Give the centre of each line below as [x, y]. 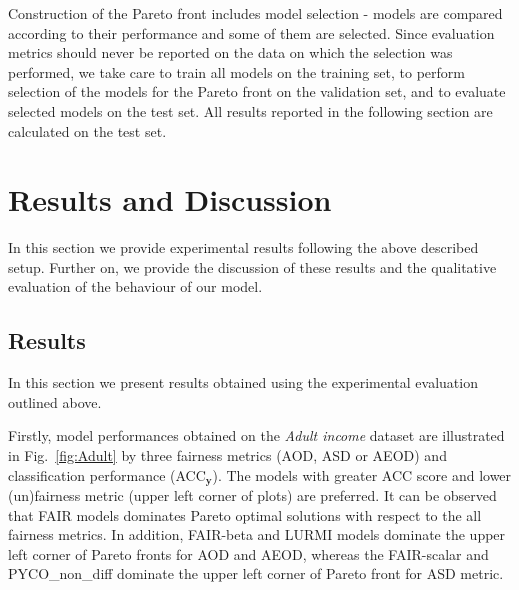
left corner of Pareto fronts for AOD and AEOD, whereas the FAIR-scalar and [248, 553]
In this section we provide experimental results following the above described [243, 247]
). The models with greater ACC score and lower [362, 474]
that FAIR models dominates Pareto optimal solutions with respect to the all [245, 514]
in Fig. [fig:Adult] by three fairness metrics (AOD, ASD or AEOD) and [227, 455]
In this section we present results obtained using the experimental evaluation [243, 382]
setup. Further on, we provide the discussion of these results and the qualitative [252, 266]
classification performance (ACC [107, 474]
